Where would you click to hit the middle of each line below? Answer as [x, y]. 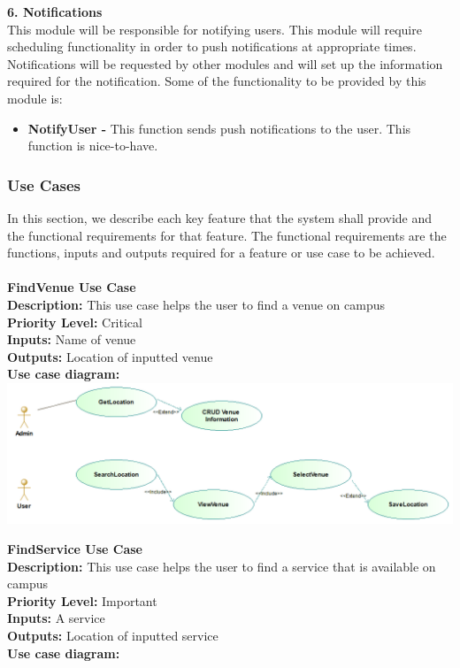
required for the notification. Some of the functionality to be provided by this [217, 81]
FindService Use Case [75, 548]
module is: [35, 98]
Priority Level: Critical [75, 322]
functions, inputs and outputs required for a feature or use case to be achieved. [221, 253]
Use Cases [44, 184]
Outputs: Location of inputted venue [110, 356]
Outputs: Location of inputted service [113, 635]
